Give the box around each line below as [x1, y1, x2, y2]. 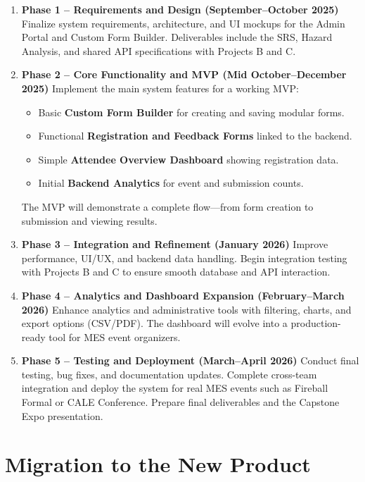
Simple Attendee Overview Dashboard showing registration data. [38, 152, 339, 166]
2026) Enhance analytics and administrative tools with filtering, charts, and [21, 302, 352, 316]
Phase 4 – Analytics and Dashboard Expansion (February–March [21, 288, 345, 302]
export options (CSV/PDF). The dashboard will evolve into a [21, 316, 288, 330]
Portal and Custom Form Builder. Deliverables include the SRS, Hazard [21, 30, 333, 44]
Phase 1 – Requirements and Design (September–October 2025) [21, 2, 339, 16]
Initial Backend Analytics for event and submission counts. [38, 175, 304, 190]
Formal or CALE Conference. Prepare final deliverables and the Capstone [21, 395, 340, 409]
